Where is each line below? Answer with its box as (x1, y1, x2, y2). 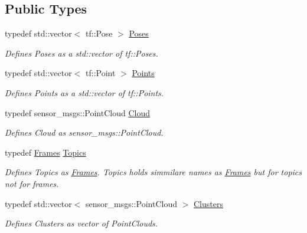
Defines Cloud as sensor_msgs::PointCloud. (5, 126, 164, 139)
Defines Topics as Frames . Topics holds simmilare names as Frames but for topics (5, 166, 302, 178)
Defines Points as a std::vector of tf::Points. (5, 86, 164, 99)
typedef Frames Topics (5, 146, 86, 158)
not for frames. (5, 177, 59, 189)
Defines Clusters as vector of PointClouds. (5, 217, 158, 229)
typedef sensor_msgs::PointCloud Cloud (5, 106, 150, 119)
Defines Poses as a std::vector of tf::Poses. (5, 47, 158, 59)
